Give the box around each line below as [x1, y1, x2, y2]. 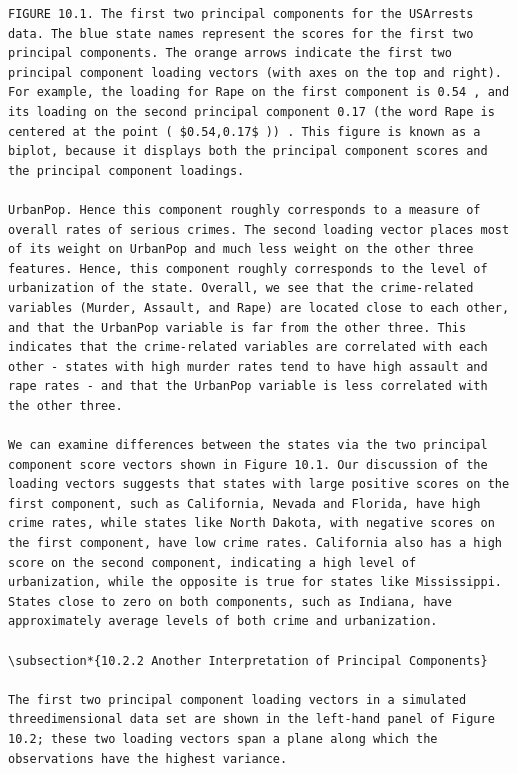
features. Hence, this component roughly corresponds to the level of [8, 261, 488, 276]
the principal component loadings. [8, 163, 245, 178]
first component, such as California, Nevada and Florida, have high [8, 496, 481, 511]
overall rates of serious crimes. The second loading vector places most [8, 222, 510, 237]
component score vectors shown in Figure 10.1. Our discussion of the [8, 457, 488, 472]
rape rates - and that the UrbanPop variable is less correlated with [8, 379, 488, 394]
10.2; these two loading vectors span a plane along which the [8, 731, 438, 746]
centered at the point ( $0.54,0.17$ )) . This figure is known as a [8, 124, 481, 139]
